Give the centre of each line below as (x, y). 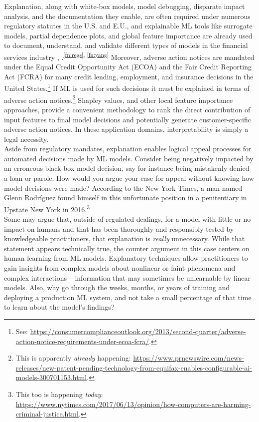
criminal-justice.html (47, 414)
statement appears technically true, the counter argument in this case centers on (127, 248)
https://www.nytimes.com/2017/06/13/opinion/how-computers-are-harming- (133, 404)
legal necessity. (26, 139)
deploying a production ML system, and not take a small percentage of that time (128, 297)
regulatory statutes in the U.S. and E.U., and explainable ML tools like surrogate (128, 26)
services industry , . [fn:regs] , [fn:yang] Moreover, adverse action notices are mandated (129, 56)
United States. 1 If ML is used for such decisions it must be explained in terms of (127, 87)
